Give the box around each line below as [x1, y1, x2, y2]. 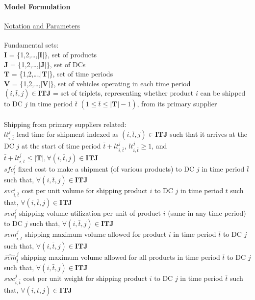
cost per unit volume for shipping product [22, 185, 148, 196]
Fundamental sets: [4, 40, 59, 50]
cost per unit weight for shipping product [23, 273, 148, 283]
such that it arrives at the [170, 128, 247, 139]
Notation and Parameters [4, 21, 80, 31]
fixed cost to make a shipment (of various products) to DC [18, 164, 195, 174]
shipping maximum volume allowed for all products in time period [21, 251, 220, 262]
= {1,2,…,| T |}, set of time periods [11, 69, 113, 79]
